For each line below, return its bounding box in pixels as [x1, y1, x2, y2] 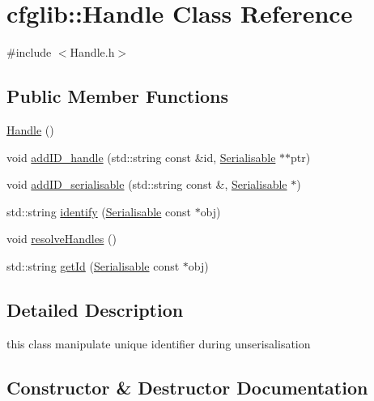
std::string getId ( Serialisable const [6, 257, 180, 274]
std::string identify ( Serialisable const [6, 203, 191, 220]
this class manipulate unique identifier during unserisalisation [6, 335, 311, 352]
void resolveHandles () [6, 230, 117, 247]
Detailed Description [6, 296, 184, 322]
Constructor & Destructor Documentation [6, 374, 368, 399]
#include [6, 44, 52, 61]
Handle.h [70, 44, 115, 61]
